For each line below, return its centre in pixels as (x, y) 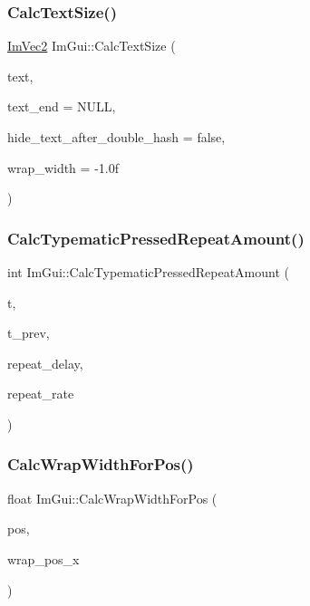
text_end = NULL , (62, 106)
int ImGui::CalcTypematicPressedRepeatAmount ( (149, 272)
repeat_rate (41, 394)
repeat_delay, (45, 363)
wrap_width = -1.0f (63, 167)
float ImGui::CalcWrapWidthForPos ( (112, 498)
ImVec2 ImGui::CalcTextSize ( (92, 46)
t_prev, (29, 333)
